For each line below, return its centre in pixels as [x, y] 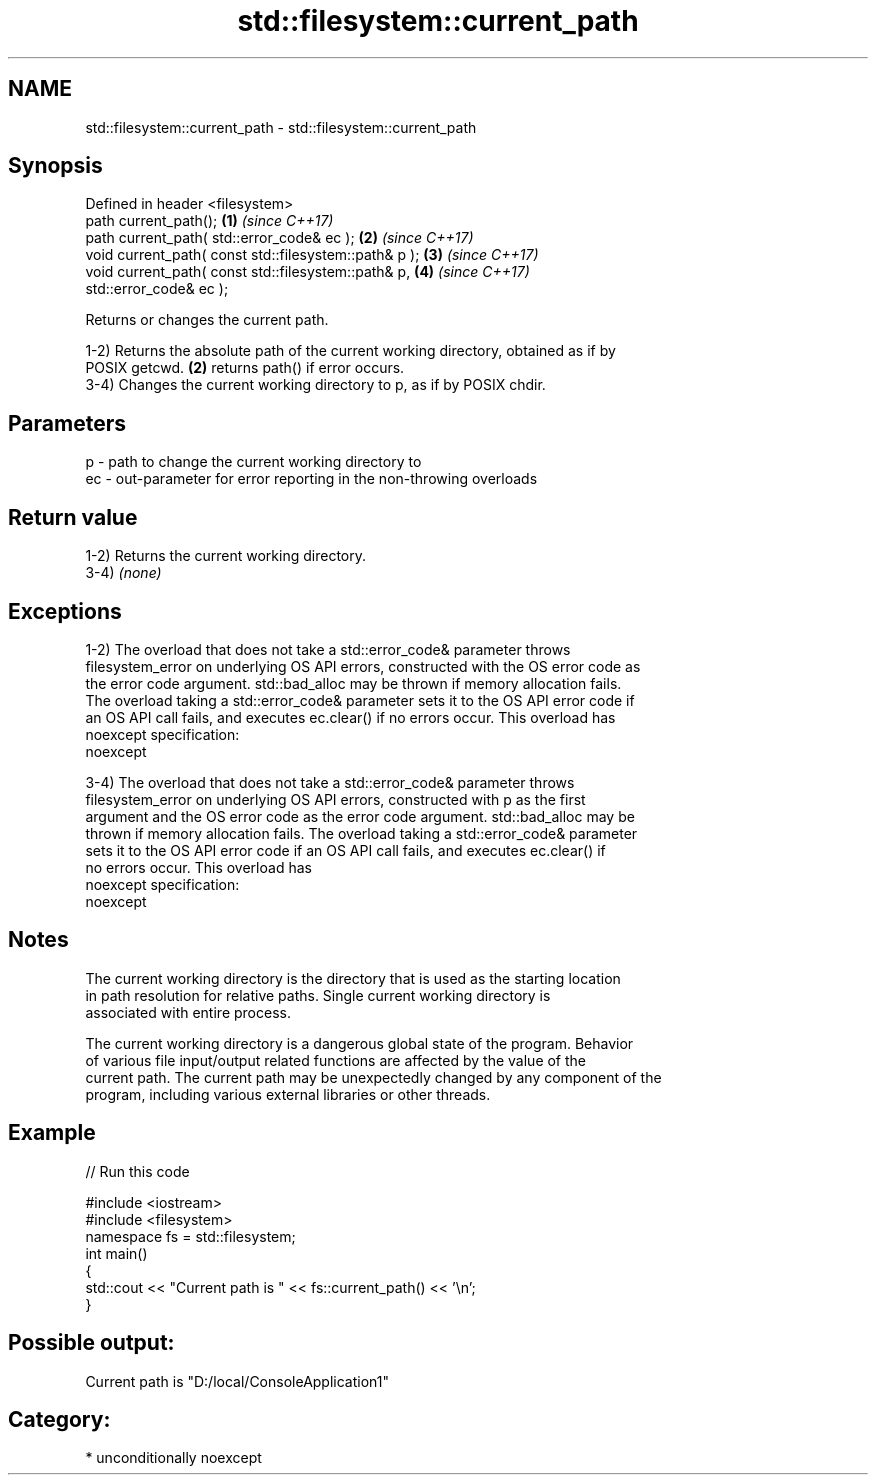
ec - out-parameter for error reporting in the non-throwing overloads [311, 479]
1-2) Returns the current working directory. [225, 556]
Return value [73, 517]
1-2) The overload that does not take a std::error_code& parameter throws [328, 649]
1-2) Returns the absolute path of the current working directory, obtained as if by [350, 351]
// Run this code [137, 1171]
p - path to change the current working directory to [253, 462]
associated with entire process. [188, 1012]
